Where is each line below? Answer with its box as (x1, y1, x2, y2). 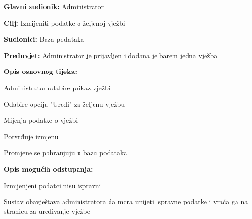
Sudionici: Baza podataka (4, 34, 84, 44)
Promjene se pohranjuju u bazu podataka (4, 147, 127, 158)
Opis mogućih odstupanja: (4, 163, 93, 174)
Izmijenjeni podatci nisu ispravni (4, 180, 101, 190)
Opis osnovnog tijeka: (4, 66, 77, 76)
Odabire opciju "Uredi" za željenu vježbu (4, 99, 125, 109)
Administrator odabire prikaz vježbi (4, 82, 110, 92)
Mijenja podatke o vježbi (4, 115, 78, 125)
